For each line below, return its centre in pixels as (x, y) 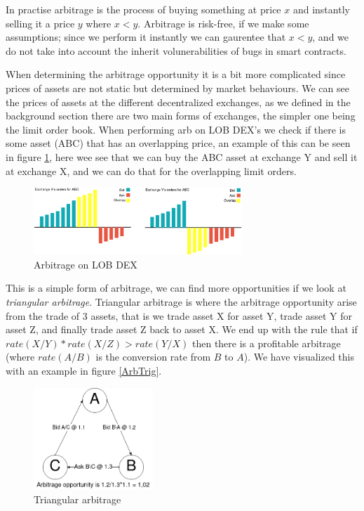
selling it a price (40, 23)
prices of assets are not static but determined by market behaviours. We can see (177, 88)
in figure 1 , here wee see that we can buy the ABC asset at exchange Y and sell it (182, 156)
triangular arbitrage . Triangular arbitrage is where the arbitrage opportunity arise (181, 301)
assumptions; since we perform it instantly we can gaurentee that (146, 37)
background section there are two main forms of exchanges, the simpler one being (181, 116)
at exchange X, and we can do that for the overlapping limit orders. (151, 170)
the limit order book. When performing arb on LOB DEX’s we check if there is (176, 129)
